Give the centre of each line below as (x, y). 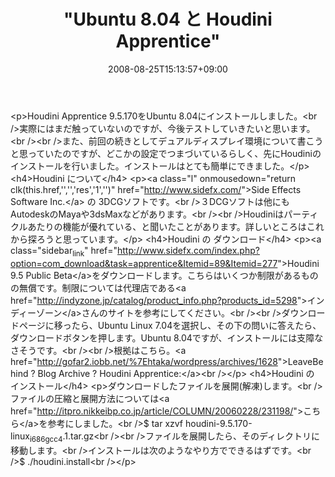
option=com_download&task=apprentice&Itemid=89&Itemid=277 (144, 263)
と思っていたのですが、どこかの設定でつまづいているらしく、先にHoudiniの (166, 153)
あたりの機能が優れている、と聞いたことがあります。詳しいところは (167, 226)
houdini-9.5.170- (218, 423)
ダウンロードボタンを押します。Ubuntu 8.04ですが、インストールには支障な (167, 337)
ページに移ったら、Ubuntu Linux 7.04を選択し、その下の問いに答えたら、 (170, 325)
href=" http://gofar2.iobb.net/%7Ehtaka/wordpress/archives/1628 (144, 361)
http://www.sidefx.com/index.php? (188, 250)
